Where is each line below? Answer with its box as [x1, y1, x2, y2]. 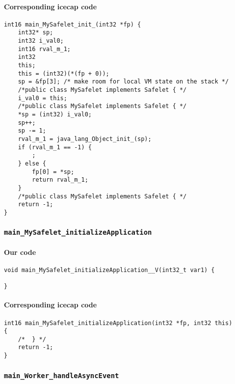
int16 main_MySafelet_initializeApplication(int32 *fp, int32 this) [4, 319, 233, 327]
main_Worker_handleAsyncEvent [4, 371, 119, 380]
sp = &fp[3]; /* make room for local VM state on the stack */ [18, 78, 229, 85]
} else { [18, 160, 46, 167]
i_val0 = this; [18, 94, 67, 102]
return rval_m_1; [32, 176, 88, 184]
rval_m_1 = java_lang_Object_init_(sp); [18, 135, 152, 142]
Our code [4, 247, 36, 257]
